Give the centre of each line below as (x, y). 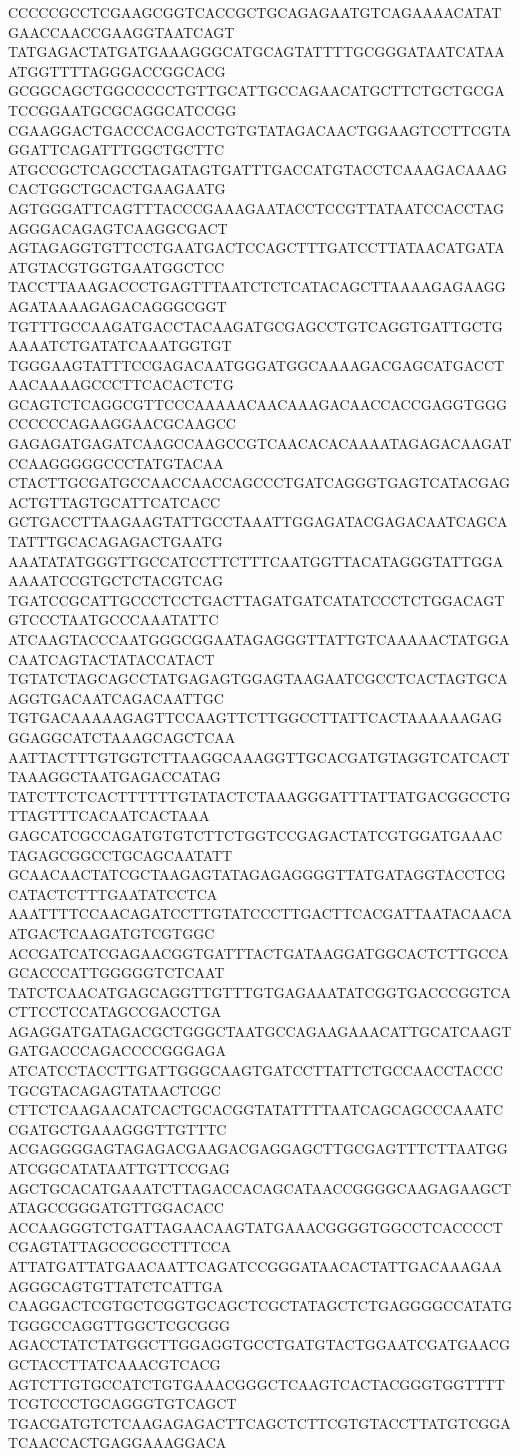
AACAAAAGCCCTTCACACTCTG (121, 384)
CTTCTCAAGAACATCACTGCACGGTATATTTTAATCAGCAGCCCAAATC (256, 1109)
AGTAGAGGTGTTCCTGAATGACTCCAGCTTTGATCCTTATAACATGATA (256, 247)
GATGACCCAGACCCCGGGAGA (117, 1050)
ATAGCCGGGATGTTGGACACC (116, 1207)
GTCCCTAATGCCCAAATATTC (113, 619)
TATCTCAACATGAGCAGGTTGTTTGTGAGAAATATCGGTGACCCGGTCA (259, 991)
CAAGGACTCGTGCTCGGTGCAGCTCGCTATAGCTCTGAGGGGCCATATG (260, 1305)
